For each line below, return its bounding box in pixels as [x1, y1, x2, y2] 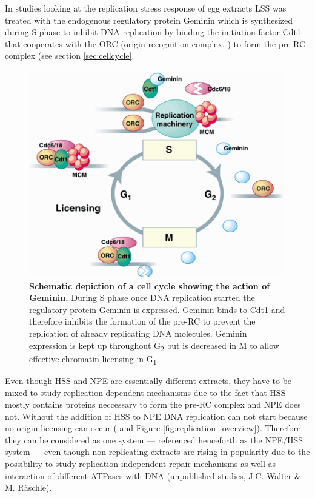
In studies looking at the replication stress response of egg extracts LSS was [5, 2, 287, 14]
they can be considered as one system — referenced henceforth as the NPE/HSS [5, 433, 303, 446]
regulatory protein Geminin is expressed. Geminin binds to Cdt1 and [29, 303, 285, 315]
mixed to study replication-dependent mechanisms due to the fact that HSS [5, 386, 286, 399]
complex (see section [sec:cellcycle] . [5, 49, 134, 62]
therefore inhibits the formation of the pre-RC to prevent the [29, 315, 256, 328]
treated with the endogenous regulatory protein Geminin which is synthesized [5, 13, 293, 26]
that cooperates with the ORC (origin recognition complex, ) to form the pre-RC [5, 37, 306, 50]
